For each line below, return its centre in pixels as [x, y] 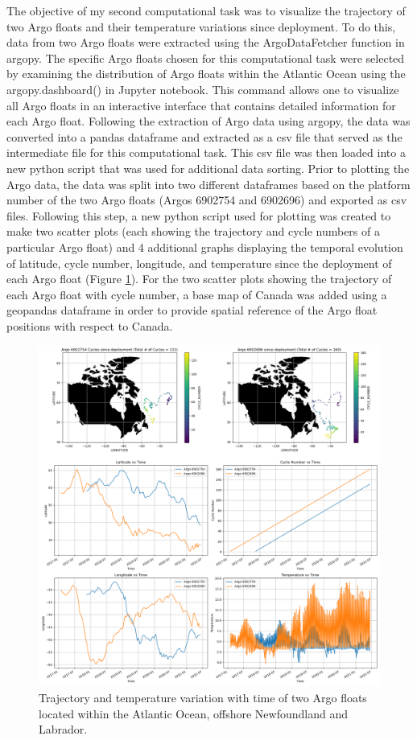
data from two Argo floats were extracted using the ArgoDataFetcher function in [206, 42]
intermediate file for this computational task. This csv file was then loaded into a [206, 152]
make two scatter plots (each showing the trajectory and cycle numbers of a [193, 231]
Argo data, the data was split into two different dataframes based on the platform [208, 184]
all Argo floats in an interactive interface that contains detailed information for [201, 105]
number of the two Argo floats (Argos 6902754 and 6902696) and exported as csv [207, 200]
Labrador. [63, 729]
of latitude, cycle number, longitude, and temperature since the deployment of [199, 263]
